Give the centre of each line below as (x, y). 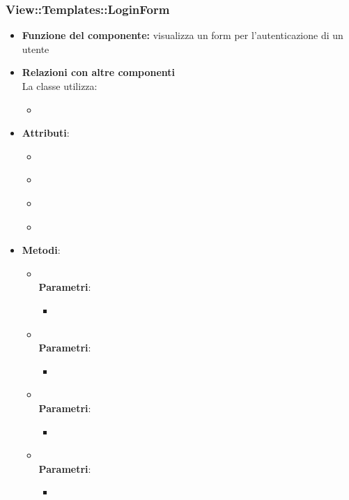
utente (36, 48)
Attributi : (46, 133)
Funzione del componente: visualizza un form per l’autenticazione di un (183, 35)
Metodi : (41, 250)
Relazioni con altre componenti (99, 72)
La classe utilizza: (60, 86)
